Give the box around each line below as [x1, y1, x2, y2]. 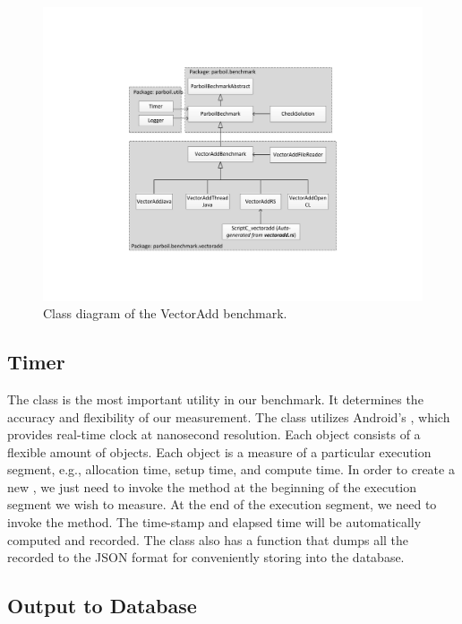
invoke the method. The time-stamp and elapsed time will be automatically [7, 513, 422, 532]
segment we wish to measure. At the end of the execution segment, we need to [7, 495, 437, 514]
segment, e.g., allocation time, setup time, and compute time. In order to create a [7, 460, 455, 479]
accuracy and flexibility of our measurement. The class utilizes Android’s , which [7, 407, 450, 426]
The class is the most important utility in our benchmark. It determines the [7, 389, 423, 408]
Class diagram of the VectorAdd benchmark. [43, 304, 287, 323]
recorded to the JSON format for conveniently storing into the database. [7, 548, 405, 567]
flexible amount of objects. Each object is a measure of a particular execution [7, 442, 432, 461]
